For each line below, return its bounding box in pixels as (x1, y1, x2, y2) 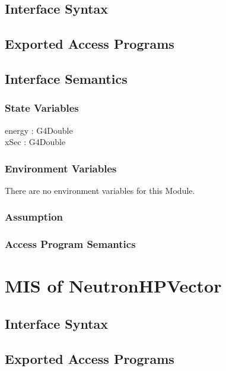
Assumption (5, 209, 63, 224)
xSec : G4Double (5, 136, 66, 148)
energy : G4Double (5, 124, 73, 136)
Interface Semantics (5, 69, 128, 87)
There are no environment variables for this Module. (5, 184, 195, 196)
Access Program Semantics (5, 237, 136, 251)
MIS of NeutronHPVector (5, 273, 222, 298)
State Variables (5, 100, 79, 115)
